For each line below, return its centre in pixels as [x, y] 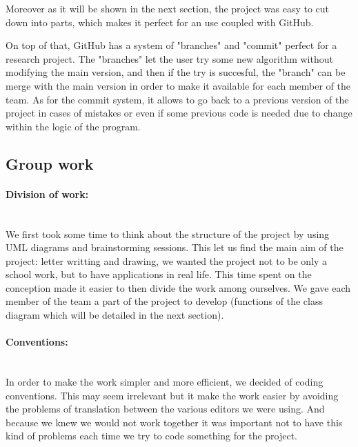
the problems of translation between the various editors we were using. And [165, 409]
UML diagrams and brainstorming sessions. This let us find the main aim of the [175, 247]
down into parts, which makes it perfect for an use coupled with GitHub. [160, 22]
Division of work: [47, 193]
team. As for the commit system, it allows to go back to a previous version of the [177, 99]
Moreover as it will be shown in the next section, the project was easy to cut [168, 8]
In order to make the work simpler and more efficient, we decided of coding [165, 382]
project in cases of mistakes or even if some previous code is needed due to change [179, 113]
